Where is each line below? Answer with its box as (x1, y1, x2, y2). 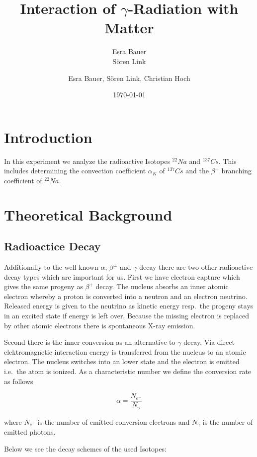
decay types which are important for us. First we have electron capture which (4, 271, 240, 282)
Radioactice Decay (4, 238, 101, 254)
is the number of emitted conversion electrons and (37, 416, 190, 427)
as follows (4, 376, 33, 386)
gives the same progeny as (4, 281, 83, 292)
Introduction (4, 127, 92, 147)
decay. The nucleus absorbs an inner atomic (95, 281, 229, 292)
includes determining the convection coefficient (4, 165, 146, 176)
